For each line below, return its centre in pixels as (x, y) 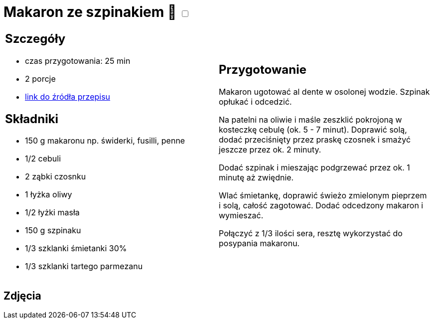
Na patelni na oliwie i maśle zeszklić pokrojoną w (310, 120)
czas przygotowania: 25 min (78, 61)
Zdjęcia (22, 296)
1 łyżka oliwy (49, 195)
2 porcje (40, 79)
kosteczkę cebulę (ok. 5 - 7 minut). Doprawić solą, (313, 130)
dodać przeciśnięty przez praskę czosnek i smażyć (315, 140)
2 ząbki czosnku (56, 177)
